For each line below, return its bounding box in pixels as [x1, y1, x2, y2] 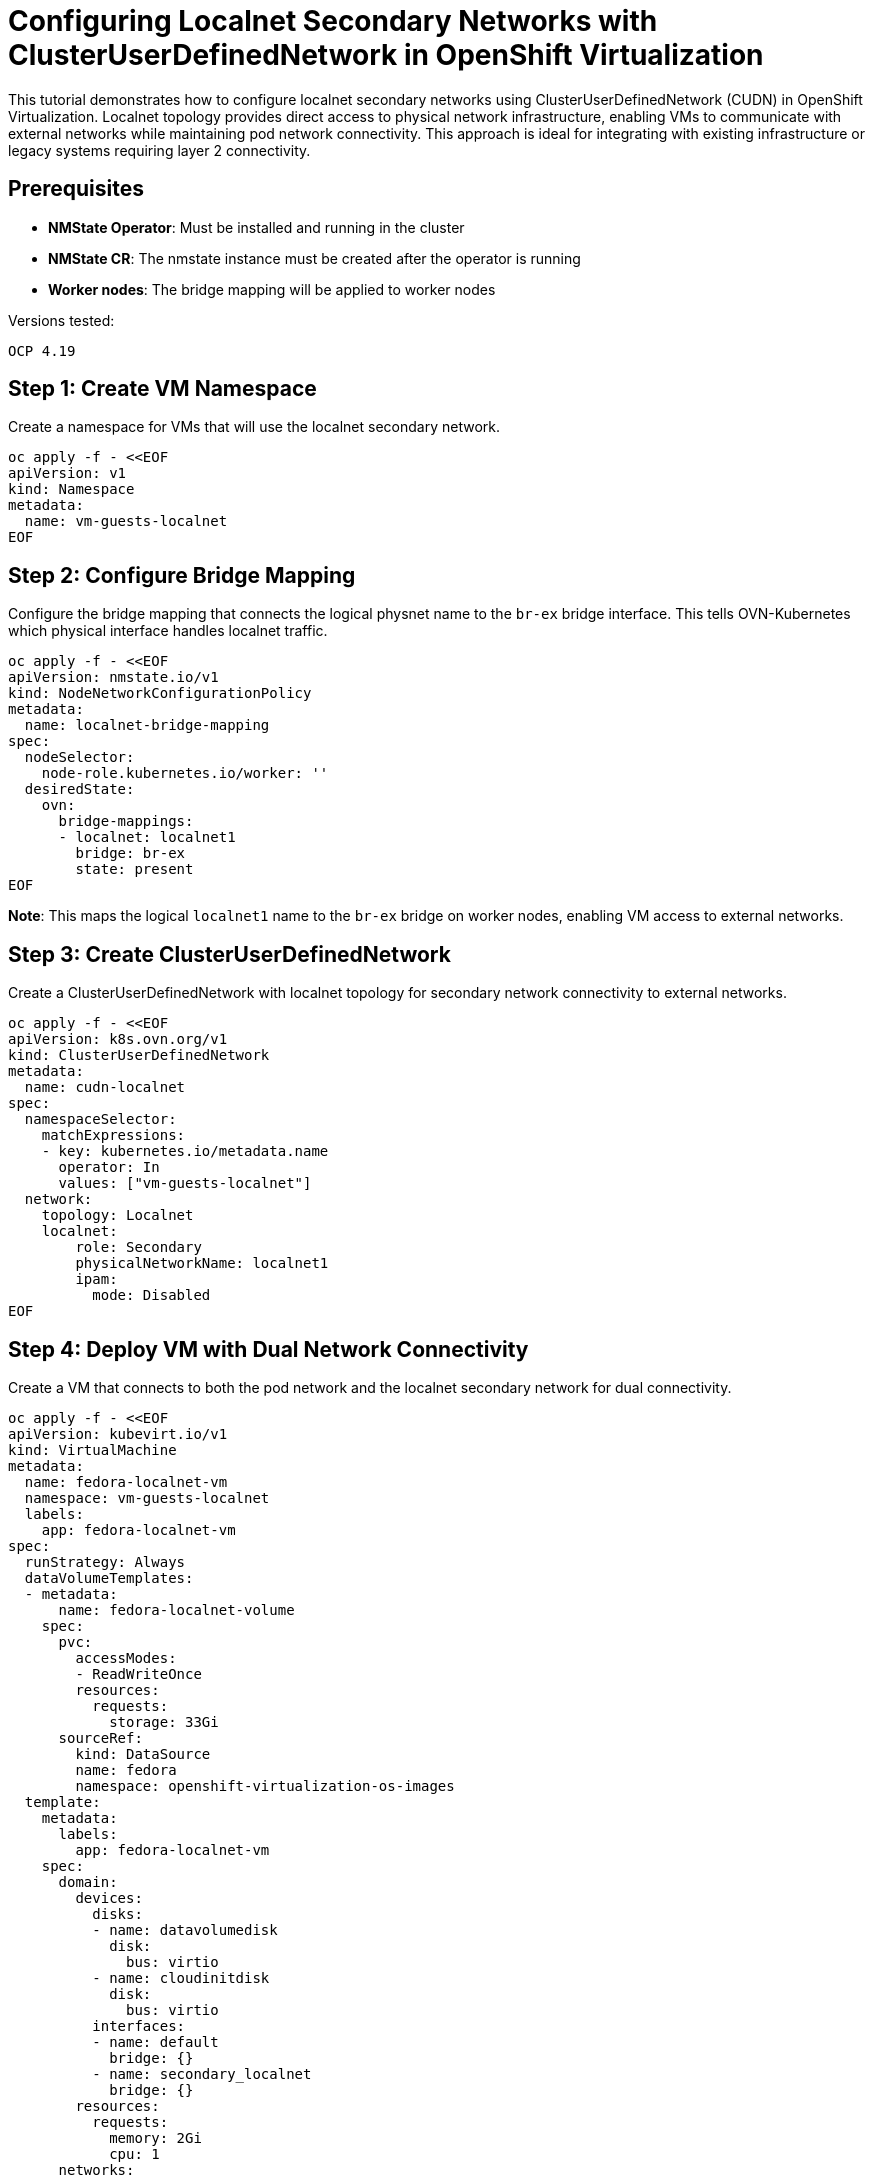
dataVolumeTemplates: [24, 1569, 194, 1586]
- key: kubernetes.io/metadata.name [41, 1143, 329, 1160]
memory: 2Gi [109, 2129, 202, 2146]
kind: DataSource [75, 1745, 211, 1762]
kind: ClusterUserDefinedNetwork [8, 1047, 270, 1064]
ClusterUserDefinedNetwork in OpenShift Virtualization [8, 38, 764, 72]
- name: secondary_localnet [92, 2065, 312, 2082]
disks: [92, 1905, 143, 1922]
